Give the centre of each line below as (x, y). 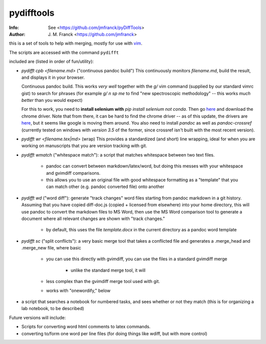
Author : (17, 34)
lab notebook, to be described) (53, 309)
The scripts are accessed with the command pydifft (64, 52)
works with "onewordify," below (78, 290)
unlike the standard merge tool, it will (108, 270)
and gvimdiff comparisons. (73, 173)
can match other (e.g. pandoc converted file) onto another (105, 187)
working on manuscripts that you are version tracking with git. (84, 146)
